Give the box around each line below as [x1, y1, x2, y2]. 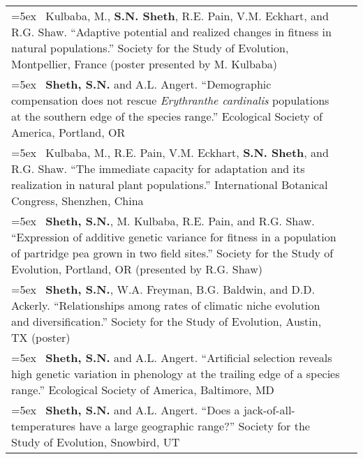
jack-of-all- [243, 402, 295, 418]
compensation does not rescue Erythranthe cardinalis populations [11, 92, 329, 108]
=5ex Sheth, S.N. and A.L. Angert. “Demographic [11, 76, 272, 92]
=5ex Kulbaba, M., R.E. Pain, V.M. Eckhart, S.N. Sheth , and [11, 144, 329, 160]
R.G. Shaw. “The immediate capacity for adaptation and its [11, 160, 305, 176]
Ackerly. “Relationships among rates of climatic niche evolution [11, 297, 320, 313]
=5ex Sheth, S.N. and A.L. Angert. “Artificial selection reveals [11, 349, 332, 366]
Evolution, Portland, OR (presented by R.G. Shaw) [11, 261, 262, 277]
